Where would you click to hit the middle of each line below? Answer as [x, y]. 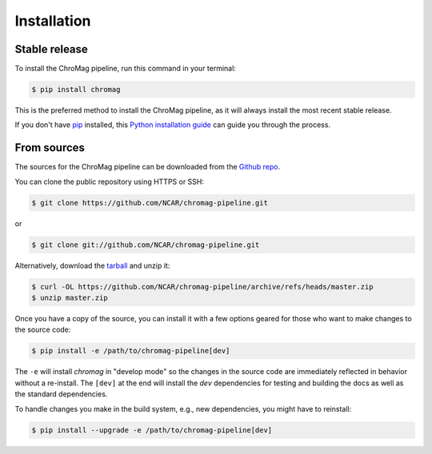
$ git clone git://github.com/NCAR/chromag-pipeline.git [146, 245]
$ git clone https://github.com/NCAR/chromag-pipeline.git [150, 203]
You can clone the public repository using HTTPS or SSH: [109, 181]
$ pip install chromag [76, 90]
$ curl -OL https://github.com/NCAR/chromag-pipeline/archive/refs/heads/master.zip [202, 287]
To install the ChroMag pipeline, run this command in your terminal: [125, 69]
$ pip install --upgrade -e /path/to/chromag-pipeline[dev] [152, 430]
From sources [50, 148]
